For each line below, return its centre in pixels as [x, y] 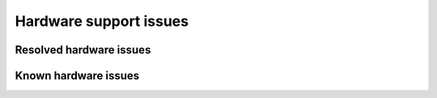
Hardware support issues [102, 21]
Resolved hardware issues [83, 50]
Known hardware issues [77, 76]
